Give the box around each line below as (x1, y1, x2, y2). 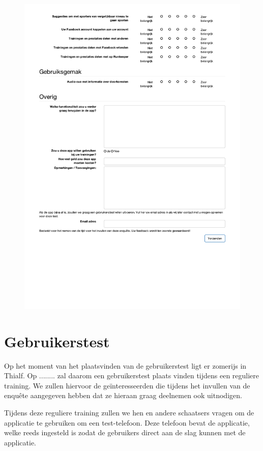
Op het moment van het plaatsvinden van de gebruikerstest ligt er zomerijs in (4, 360, 247, 371)
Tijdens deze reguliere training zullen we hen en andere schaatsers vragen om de (4, 407, 254, 418)
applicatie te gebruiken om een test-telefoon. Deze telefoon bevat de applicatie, (4, 417, 250, 428)
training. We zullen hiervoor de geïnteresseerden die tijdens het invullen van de (4, 380, 250, 390)
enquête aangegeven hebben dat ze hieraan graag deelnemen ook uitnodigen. (4, 390, 242, 401)
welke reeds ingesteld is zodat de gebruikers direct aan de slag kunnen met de (4, 427, 246, 438)
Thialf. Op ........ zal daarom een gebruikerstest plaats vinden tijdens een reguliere (4, 370, 259, 381)
